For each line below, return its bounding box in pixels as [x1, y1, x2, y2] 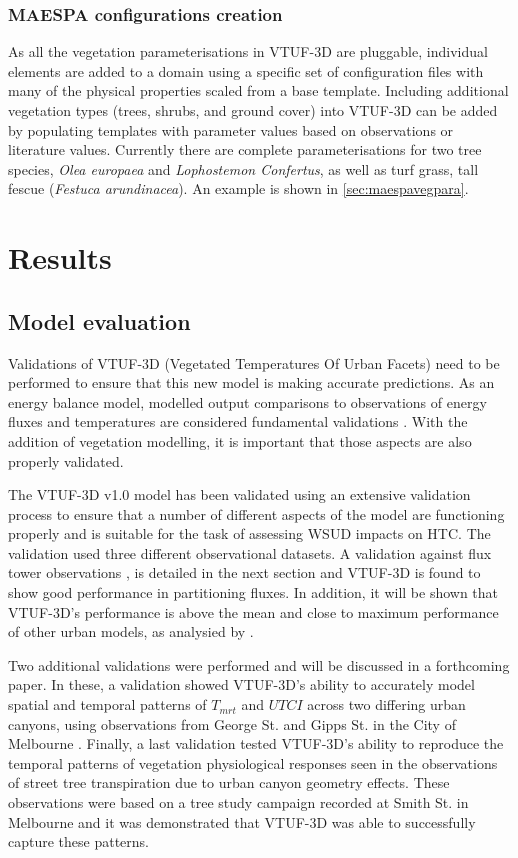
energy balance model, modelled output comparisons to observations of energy [8, 391, 487, 412]
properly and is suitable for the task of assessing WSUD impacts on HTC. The [8, 523, 491, 544]
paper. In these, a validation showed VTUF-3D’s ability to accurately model [8, 674, 475, 695]
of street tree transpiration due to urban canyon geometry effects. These [8, 772, 450, 793]
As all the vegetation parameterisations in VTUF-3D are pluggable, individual [8, 41, 488, 62]
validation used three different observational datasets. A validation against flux [8, 542, 492, 563]
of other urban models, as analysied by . [8, 621, 254, 642]
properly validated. [8, 450, 124, 471]
